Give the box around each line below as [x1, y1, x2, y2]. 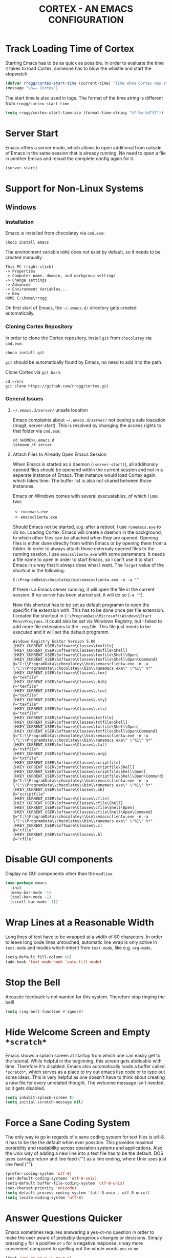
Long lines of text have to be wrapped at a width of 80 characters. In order [5, 934, 163, 940]
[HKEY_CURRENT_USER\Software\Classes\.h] [12, 832, 102, 837]
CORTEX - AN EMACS [38, 3, 134, 15]
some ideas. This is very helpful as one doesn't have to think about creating [5, 1074, 165, 1080]
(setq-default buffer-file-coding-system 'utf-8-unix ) [5, 1181, 125, 1186]
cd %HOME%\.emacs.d [12, 437, 55, 443]
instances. [12, 483, 35, 489]
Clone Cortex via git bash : [5, 369, 61, 375]
